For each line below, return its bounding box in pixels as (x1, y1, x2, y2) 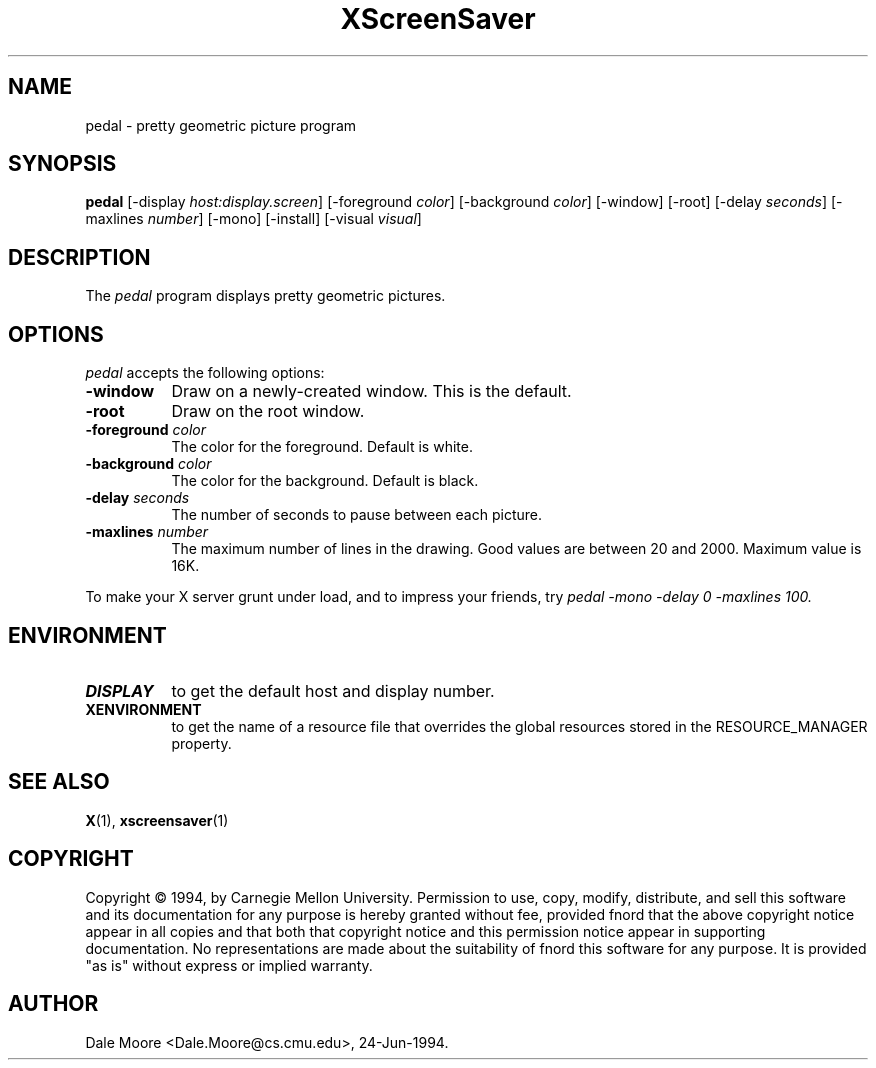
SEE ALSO (8, 769, 110, 795)
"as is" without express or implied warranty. (85, 956, 373, 974)
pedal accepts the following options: (85, 364, 325, 382)
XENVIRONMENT (85, 700, 202, 718)
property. (171, 734, 232, 752)
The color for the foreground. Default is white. (171, 438, 473, 456)
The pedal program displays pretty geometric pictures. (85, 287, 446, 305)
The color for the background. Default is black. (171, 472, 479, 490)
